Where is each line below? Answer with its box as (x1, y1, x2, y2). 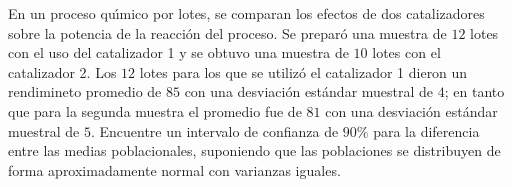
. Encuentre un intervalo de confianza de (90, 120, 339, 141)
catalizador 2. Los (8, 61, 117, 82)
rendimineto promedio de (8, 81, 162, 102)
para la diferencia (373, 120, 480, 141)
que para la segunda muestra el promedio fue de (8, 100, 302, 121)
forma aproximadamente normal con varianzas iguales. (8, 159, 341, 180)
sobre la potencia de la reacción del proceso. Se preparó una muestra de (8, 22, 447, 43)
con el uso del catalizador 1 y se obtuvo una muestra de (8, 42, 349, 63)
